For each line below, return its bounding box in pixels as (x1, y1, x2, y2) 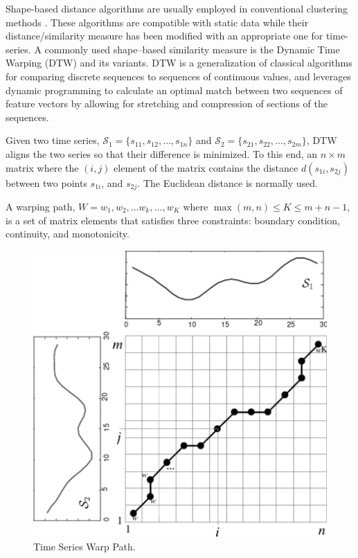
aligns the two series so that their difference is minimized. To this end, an (6, 146, 318, 161)
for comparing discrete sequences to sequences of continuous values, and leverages (6, 69, 351, 83)
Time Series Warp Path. (33, 539, 136, 554)
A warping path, (6, 199, 75, 213)
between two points (6, 175, 87, 190)
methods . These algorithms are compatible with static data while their (6, 15, 309, 29)
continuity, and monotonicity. (6, 226, 129, 241)
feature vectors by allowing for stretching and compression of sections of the (6, 96, 328, 111)
